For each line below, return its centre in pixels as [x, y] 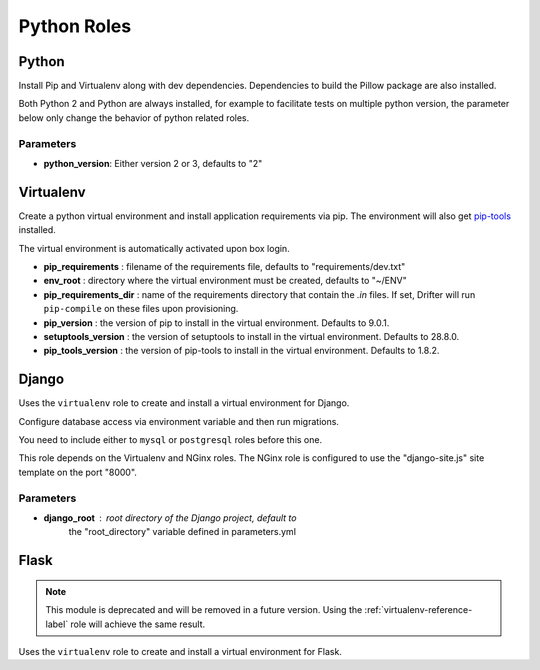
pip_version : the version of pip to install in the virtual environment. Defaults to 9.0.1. [216, 322]
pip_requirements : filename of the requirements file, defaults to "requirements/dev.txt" [224, 267]
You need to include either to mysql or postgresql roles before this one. [170, 440]
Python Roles [75, 26]
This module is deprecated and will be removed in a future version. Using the [204, 610]
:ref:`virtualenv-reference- [418, 610]
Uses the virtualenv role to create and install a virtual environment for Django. [184, 403]
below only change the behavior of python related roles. [134, 117]
